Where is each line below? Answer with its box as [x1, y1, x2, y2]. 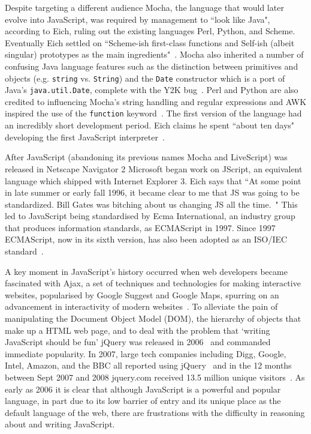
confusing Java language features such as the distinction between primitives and [5, 59, 298, 72]
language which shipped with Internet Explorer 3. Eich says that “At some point [5, 174, 301, 187]
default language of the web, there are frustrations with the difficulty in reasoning [5, 406, 305, 418]
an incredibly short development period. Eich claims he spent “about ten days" [5, 119, 295, 131]
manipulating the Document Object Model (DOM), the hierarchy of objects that [5, 312, 301, 325]
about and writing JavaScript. [5, 418, 115, 430]
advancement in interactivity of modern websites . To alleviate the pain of [5, 300, 278, 313]
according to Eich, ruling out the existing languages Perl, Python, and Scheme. [5, 25, 295, 37]
